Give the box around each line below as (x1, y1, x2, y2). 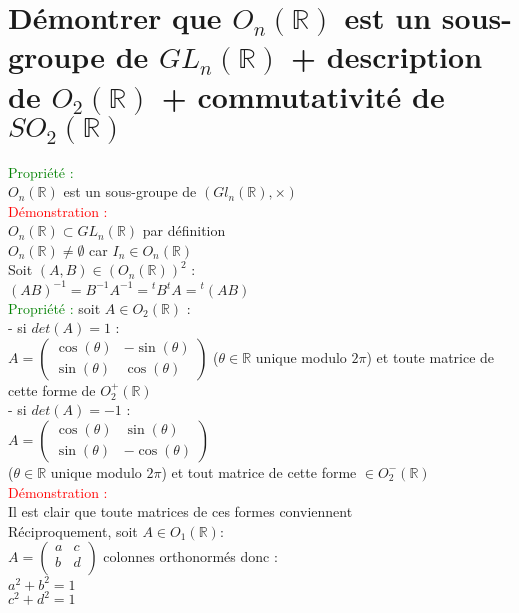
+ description (291, 36, 483, 77)
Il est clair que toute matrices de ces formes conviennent (8, 501, 353, 522)
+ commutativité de (161, 75, 445, 116)
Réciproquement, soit (8, 520, 138, 541)
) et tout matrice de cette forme (161, 461, 357, 482)
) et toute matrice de (366, 346, 495, 367)
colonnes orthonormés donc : (103, 546, 278, 567)
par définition (142, 220, 226, 241)
